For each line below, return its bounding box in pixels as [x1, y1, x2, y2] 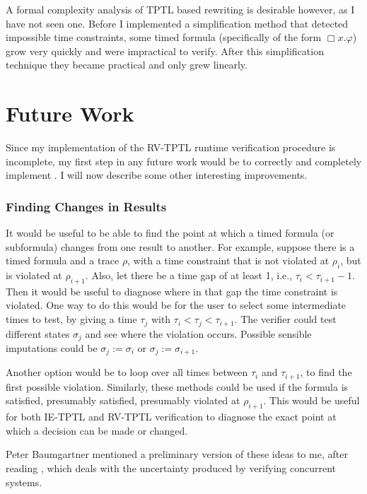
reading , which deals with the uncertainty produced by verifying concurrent [6, 461, 337, 476]
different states [6, 326, 70, 341]
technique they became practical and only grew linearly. [6, 57, 247, 72]
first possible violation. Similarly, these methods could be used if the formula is [6, 379, 349, 394]
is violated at [6, 268, 62, 283]
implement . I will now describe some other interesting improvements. [6, 167, 308, 182]
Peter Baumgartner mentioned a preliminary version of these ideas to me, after [6, 447, 348, 461]
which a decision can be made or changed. [6, 423, 188, 437]
